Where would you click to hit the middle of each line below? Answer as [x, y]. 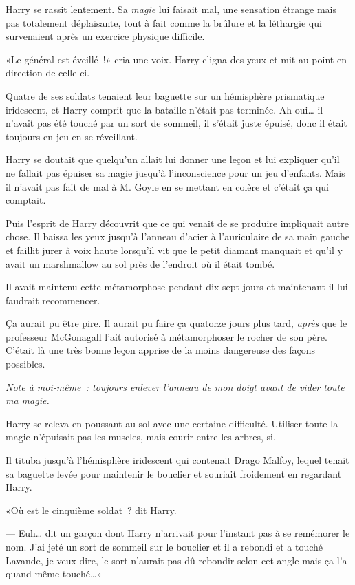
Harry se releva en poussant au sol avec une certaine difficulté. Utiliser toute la [172, 423]
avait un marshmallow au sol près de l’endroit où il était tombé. [140, 263]
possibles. [25, 364]
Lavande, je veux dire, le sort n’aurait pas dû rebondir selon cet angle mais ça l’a [176, 560]
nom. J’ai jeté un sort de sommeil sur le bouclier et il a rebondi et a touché [164, 546]
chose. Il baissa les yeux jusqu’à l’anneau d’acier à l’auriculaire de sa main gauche [177, 236]
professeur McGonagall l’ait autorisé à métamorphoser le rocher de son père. [166, 336]
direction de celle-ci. [48, 73]
